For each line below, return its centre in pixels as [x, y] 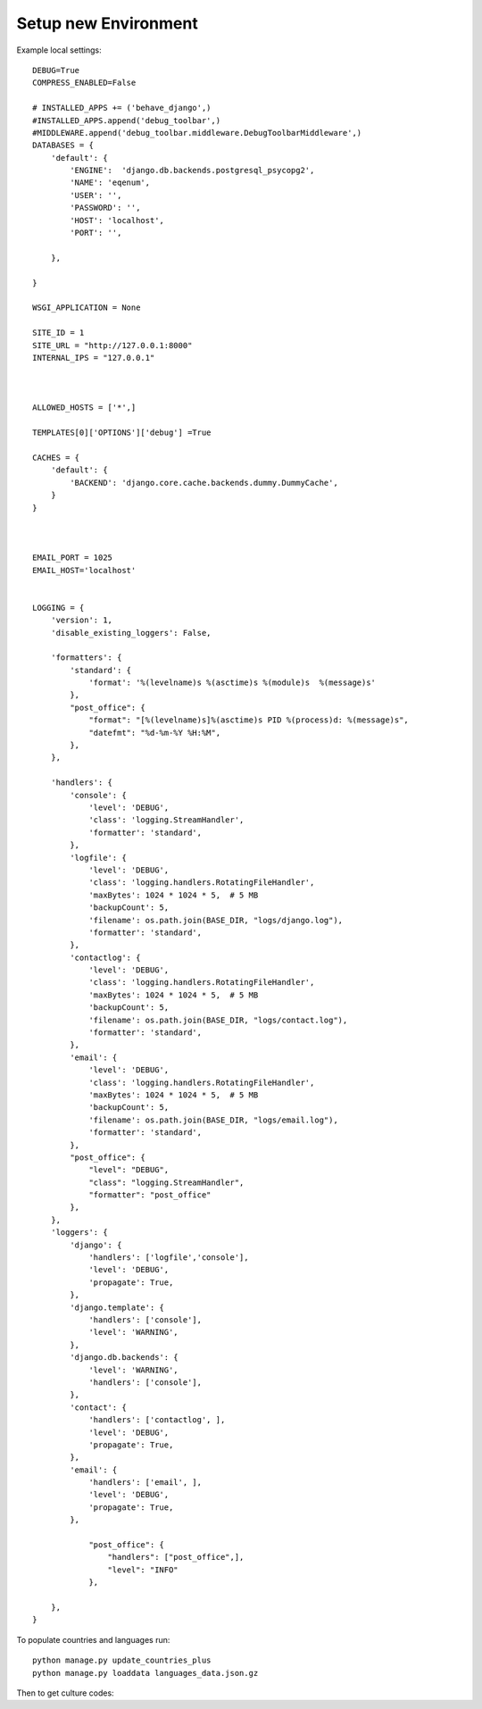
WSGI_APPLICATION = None [87, 308]
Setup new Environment [107, 23]
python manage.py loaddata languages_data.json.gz [145, 1673]
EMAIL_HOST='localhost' [84, 570]
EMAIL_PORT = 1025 [73, 558]
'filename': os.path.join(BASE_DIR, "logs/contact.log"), [218, 1020]
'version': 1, [82, 620]
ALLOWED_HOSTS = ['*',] [84, 408]
